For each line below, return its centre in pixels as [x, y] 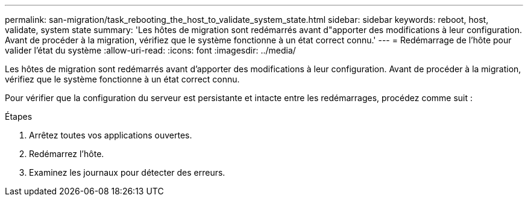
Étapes [19, 116]
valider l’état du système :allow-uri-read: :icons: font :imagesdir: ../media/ [150, 50]
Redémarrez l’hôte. [67, 154]
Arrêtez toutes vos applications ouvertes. [111, 135]
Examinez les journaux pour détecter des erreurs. [127, 172]
